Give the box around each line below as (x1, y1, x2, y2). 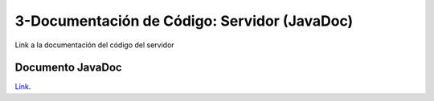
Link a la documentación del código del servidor (14, 40, 174, 50)
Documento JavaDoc (14, 61, 122, 75)
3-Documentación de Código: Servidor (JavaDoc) (14, 12, 354, 30)
